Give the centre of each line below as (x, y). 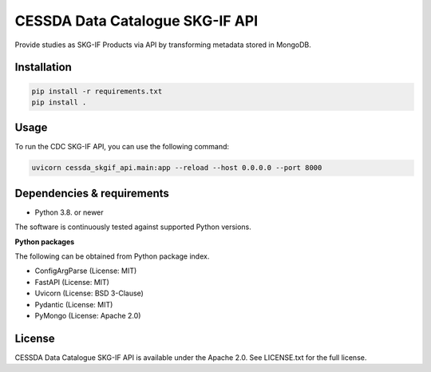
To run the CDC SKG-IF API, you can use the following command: (122, 147)
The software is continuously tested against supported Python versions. (133, 227)
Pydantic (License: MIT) (74, 304)
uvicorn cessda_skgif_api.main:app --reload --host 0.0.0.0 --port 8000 (177, 168)
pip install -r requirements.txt (97, 91)
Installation (43, 67)
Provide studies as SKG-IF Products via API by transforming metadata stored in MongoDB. (163, 45)
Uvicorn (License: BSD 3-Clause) (89, 293)
